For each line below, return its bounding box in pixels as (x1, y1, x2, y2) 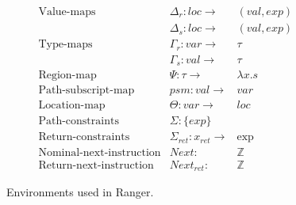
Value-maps (38, 6, 96, 18)
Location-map (38, 100, 106, 112)
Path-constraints (38, 116, 119, 127)
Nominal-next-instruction (38, 146, 161, 158)
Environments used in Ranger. (6, 184, 154, 200)
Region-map (38, 70, 97, 82)
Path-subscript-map (38, 85, 135, 97)
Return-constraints (38, 131, 130, 143)
